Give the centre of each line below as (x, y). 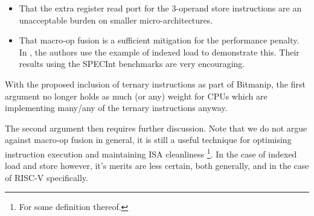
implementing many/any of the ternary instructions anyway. (116, 108)
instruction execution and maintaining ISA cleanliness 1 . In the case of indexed (151, 153)
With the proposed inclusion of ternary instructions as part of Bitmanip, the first (155, 84)
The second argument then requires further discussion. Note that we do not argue (156, 128)
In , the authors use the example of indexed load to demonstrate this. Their (159, 52)
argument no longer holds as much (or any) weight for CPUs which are (136, 96)
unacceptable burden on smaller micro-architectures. (116, 20)
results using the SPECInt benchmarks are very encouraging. (132, 64)
